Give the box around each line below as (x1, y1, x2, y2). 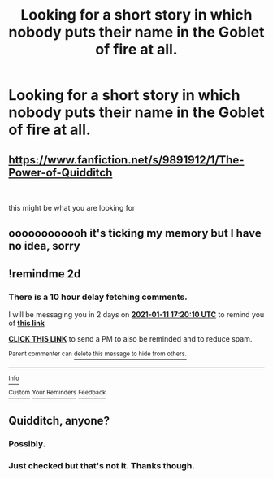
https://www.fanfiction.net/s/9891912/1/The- (8, 153, 245, 167)
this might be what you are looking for (8, 203, 136, 212)
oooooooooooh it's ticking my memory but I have (8, 226, 262, 241)
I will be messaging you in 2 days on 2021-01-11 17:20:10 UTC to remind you (8, 310, 265, 320)
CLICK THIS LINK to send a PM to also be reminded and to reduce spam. (8, 334, 253, 344)
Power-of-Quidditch (8, 165, 113, 180)
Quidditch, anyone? (8, 413, 110, 428)
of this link (8, 319, 45, 329)
